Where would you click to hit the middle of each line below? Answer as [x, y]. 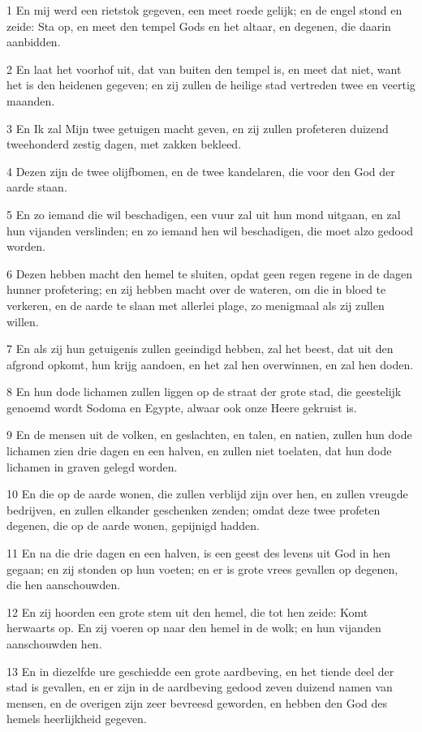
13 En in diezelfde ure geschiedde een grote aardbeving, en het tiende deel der [200, 671]
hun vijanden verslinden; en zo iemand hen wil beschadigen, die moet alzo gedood [210, 230]
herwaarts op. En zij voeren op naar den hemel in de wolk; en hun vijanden [194, 628]
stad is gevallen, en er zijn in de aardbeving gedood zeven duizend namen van [200, 687]
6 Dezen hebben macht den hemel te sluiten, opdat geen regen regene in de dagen [210, 273]
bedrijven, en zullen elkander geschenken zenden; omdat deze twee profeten [194, 509]
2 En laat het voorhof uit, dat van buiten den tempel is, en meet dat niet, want [204, 69]
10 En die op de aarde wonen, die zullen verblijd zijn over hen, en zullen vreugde [207, 494]
